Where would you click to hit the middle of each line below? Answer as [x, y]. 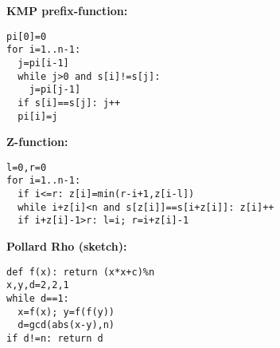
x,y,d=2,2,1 [38, 285]
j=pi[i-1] [43, 63]
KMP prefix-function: [67, 10]
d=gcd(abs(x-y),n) [66, 325]
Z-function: [37, 142]
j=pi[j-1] [55, 90]
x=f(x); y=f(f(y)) [66, 312]
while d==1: [38, 298]
